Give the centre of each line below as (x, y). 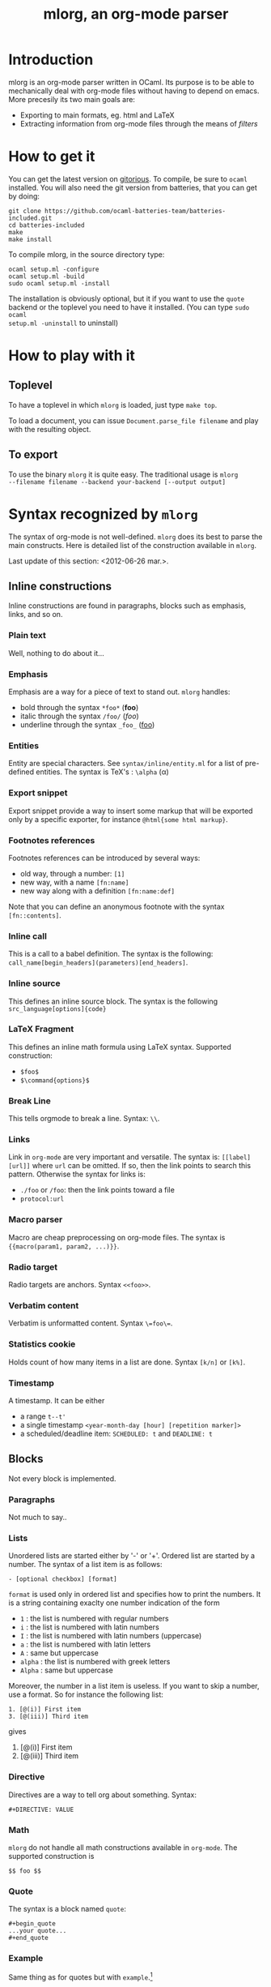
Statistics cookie (42, 1344)
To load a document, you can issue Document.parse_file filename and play (133, 420)
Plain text (27, 636)
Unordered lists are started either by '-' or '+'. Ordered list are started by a (132, 1556)
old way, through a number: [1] (72, 873)
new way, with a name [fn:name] (74, 882)
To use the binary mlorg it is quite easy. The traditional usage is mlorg (123, 474)
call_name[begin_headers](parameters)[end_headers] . (98, 962)
